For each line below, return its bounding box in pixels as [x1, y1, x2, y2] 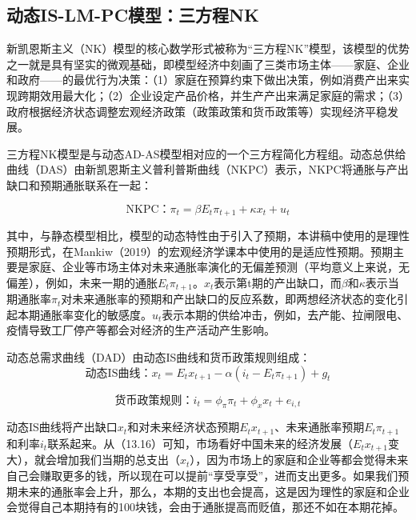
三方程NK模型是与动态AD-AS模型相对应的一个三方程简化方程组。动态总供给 [6, 145, 406, 162]
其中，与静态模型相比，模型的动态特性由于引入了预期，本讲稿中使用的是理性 [6, 227, 410, 243]
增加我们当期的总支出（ [56, 451, 180, 468]
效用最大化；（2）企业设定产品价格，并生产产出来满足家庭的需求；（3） [39, 86, 410, 103]
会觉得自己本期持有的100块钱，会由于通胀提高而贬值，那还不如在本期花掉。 [6, 498, 404, 515]
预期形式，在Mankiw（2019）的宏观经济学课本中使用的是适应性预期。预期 [6, 242, 394, 259]
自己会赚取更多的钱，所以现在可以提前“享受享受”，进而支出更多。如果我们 [6, 466, 398, 483]
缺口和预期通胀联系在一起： [6, 176, 152, 193]
